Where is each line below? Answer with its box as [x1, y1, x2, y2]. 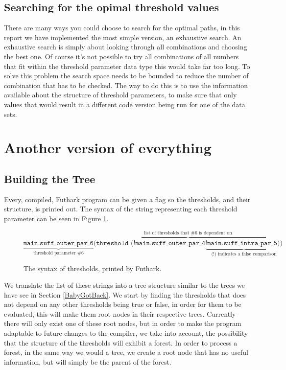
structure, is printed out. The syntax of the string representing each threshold [4, 204, 238, 214]
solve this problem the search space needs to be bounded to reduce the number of [4, 70, 249, 81]
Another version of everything [4, 138, 212, 158]
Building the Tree [4, 171, 95, 186]
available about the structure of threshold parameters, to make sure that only [4, 90, 237, 100]
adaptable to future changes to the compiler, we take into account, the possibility [4, 327, 248, 338]
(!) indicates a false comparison [211, 251, 277, 256]
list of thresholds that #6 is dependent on [144, 231, 232, 236]
